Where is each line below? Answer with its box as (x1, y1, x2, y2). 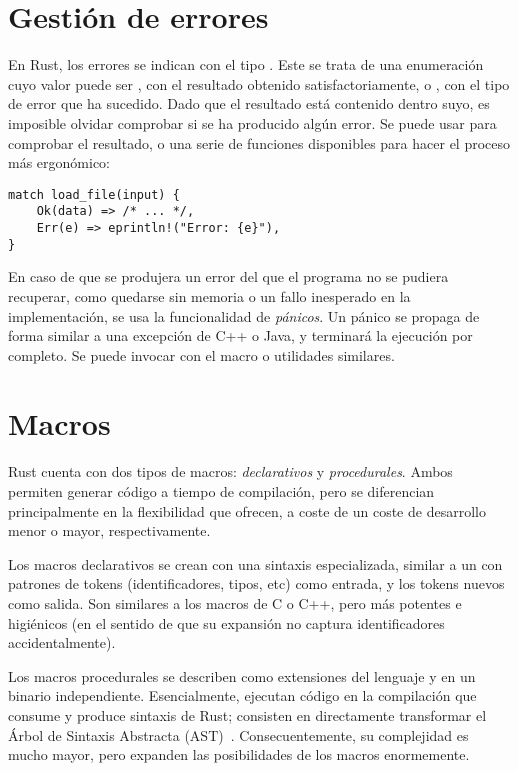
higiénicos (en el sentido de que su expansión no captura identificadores (8, 612, 445, 633)
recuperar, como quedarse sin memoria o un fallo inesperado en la (8, 285, 411, 306)
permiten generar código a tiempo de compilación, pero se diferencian (8, 481, 435, 501)
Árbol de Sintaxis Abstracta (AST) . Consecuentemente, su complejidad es (8, 724, 469, 745)
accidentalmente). (8, 632, 116, 653)
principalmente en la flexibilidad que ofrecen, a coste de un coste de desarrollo (8, 500, 486, 521)
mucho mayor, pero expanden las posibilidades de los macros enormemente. (8, 744, 470, 765)
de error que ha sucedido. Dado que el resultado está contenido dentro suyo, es (8, 93, 490, 114)
